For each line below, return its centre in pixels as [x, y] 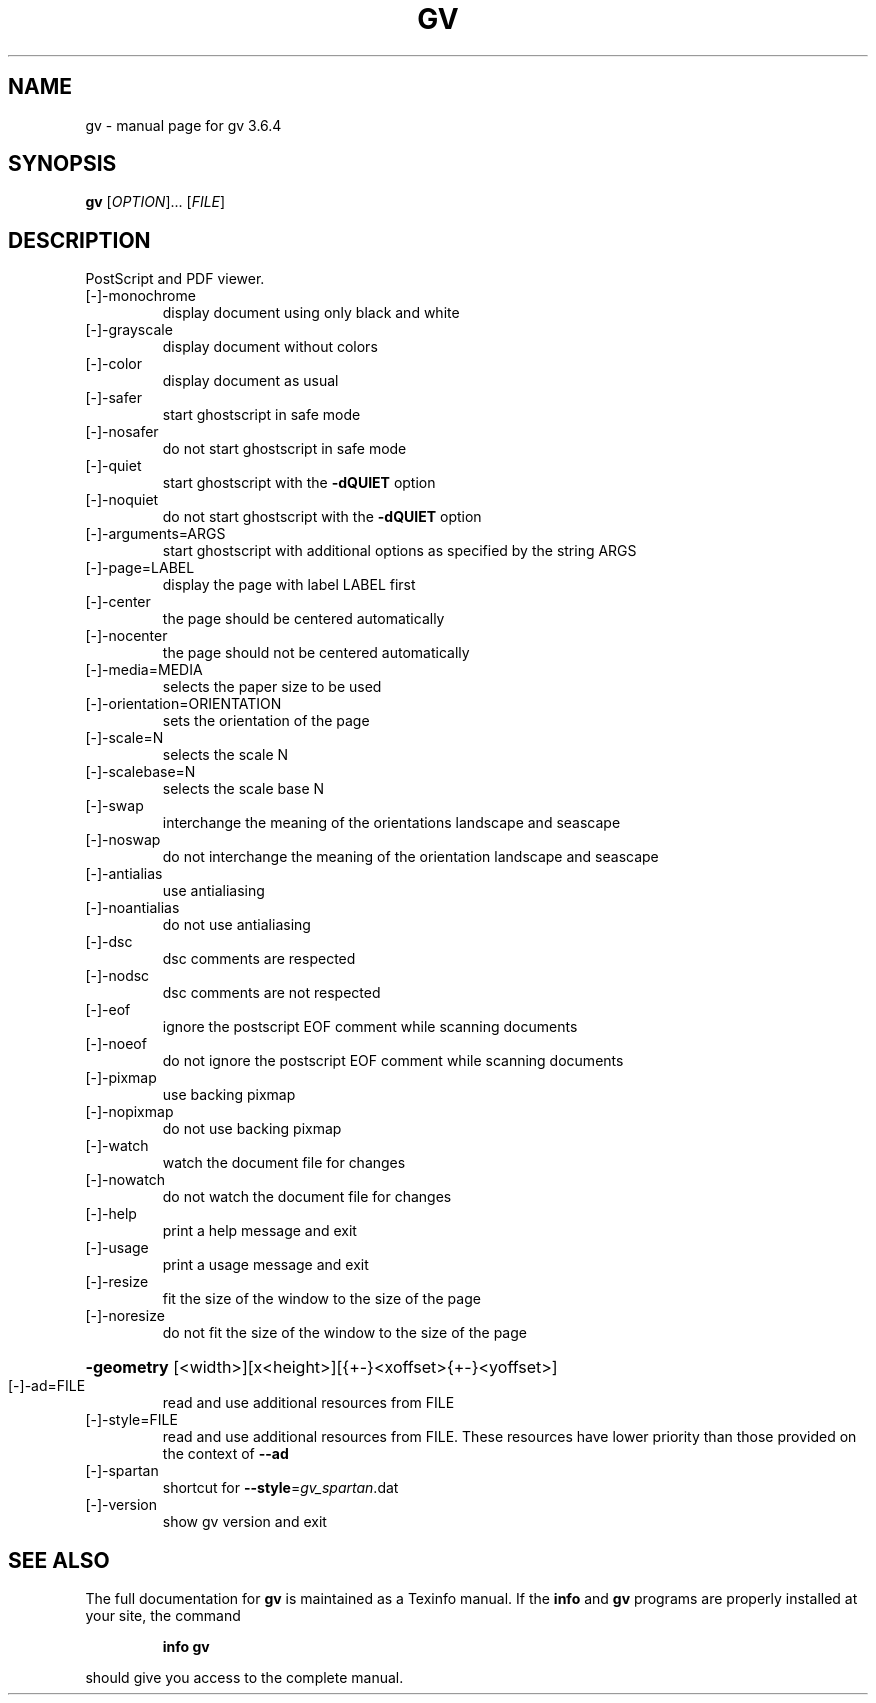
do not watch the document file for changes [307, 1197]
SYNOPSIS [62, 164]
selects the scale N [225, 755]
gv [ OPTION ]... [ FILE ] [155, 202]
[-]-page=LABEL [140, 568]
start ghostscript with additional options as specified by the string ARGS [399, 551]
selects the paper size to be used [272, 687]
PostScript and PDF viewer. [175, 279]
